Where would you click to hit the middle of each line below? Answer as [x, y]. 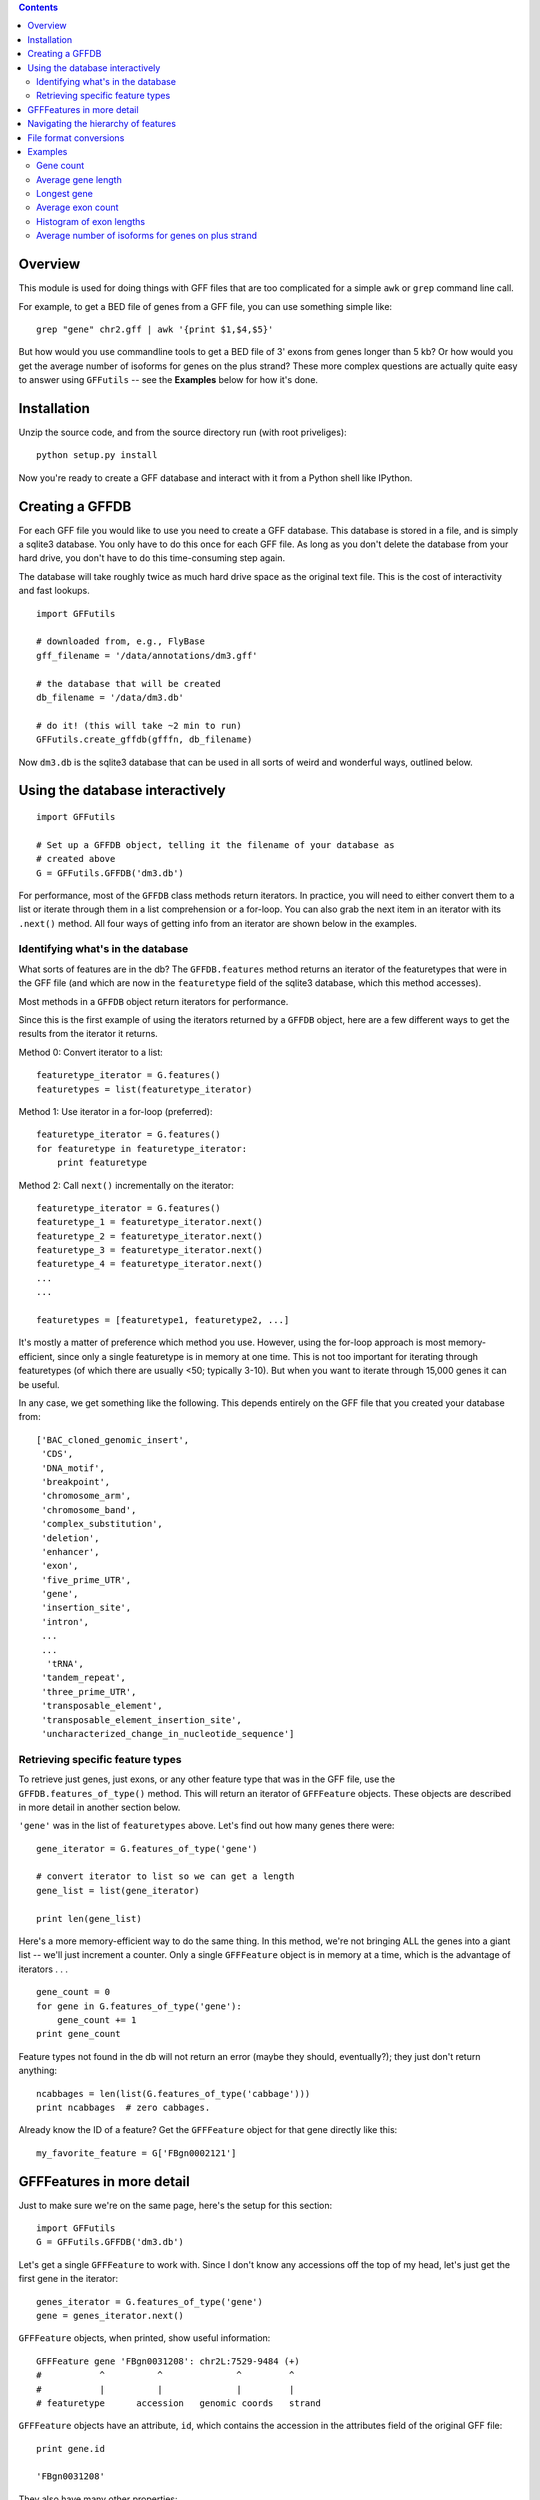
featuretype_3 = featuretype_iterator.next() [150, 1250]
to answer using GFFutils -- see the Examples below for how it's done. [168, 380]
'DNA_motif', [73, 1468]
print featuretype [102, 1163]
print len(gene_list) [89, 1918]
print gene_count [78, 2034]
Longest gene [65, 194]
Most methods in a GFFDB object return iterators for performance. [153, 1001]
